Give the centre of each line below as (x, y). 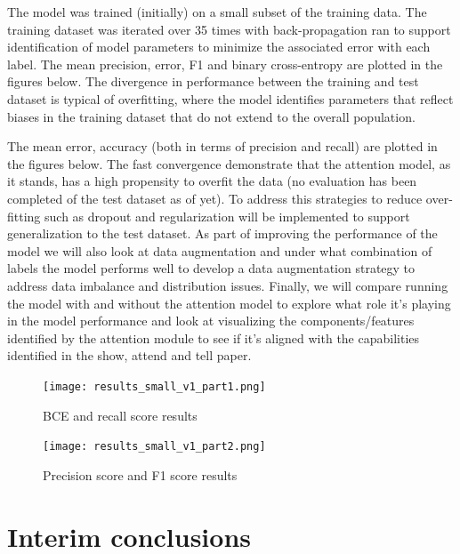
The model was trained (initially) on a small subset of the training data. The (217, 12)
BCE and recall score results (120, 415)
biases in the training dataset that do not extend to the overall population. (211, 116)
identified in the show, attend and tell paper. (129, 355)
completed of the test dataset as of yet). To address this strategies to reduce (215, 198)
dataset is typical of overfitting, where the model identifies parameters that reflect (230, 98)
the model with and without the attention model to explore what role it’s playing (229, 303)
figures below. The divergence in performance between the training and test (213, 81)
